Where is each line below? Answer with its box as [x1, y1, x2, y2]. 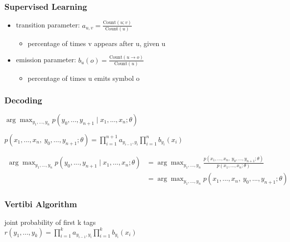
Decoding [4, 94, 42, 106]
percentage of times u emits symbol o [27, 73, 140, 83]
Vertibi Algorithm [4, 198, 77, 210]
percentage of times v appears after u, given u [27, 38, 166, 48]
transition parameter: [16, 20, 80, 30]
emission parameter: [16, 54, 76, 65]
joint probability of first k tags [4, 217, 96, 227]
